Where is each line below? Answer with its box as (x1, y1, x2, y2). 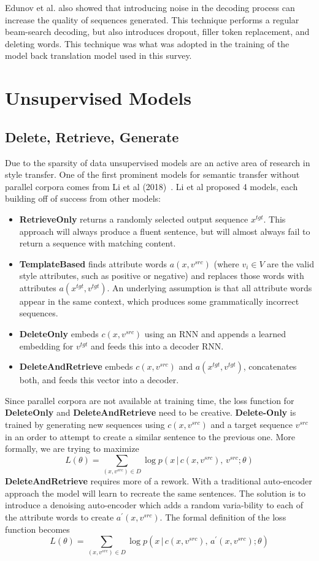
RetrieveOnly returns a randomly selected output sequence (19, 212, 248, 225)
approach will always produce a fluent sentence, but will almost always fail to (19, 224, 310, 237)
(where (213, 257, 239, 270)
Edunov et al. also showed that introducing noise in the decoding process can (5, 1, 295, 13)
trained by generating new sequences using (5, 418, 165, 431)
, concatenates (243, 360, 297, 373)
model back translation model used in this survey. (5, 49, 192, 62)
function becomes (5, 522, 70, 535)
